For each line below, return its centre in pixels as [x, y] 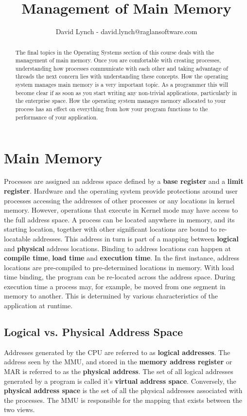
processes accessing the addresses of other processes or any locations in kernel [119, 200]
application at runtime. [38, 306]
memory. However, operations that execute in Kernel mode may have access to [121, 210]
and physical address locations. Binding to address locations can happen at [117, 248]
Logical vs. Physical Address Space [93, 332]
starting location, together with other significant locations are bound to [110, 229]
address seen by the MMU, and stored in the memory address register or [118, 362]
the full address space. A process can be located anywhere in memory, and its [119, 219]
